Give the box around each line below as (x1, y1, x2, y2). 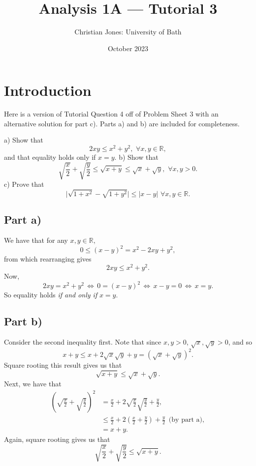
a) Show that (4, 135, 43, 145)
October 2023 (107, 43, 149, 53)
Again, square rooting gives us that (4, 434, 110, 444)
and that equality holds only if (4, 152, 96, 162)
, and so (228, 336, 252, 347)
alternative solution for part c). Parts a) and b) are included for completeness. (4, 118, 240, 128)
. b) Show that (114, 152, 159, 162)
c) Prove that (4, 179, 44, 189)
